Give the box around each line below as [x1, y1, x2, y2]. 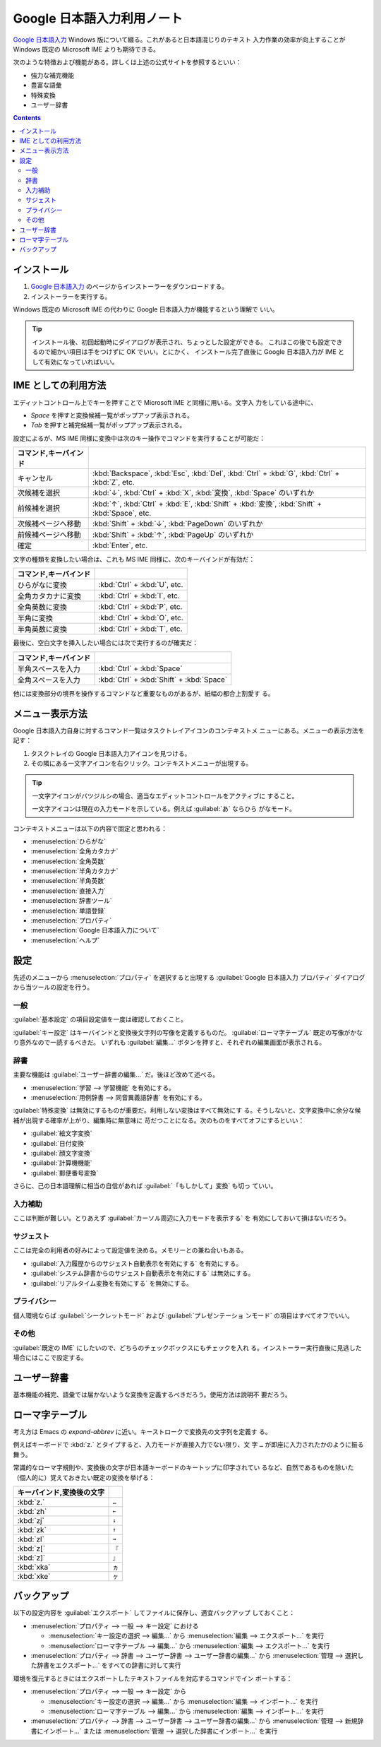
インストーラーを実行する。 [30, 292, 111, 300]
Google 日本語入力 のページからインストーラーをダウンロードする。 [30, 283, 229, 291]
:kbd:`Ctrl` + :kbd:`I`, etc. [98, 591, 180, 600]
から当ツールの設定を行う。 [13, 983, 94, 992]
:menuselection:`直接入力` [30, 887, 106, 895]
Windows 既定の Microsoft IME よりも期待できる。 [13, 45, 160, 53]
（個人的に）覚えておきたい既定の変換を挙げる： [13, 1473, 155, 1481]
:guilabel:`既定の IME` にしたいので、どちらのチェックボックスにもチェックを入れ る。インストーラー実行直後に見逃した [13, 1343, 363, 1352]
